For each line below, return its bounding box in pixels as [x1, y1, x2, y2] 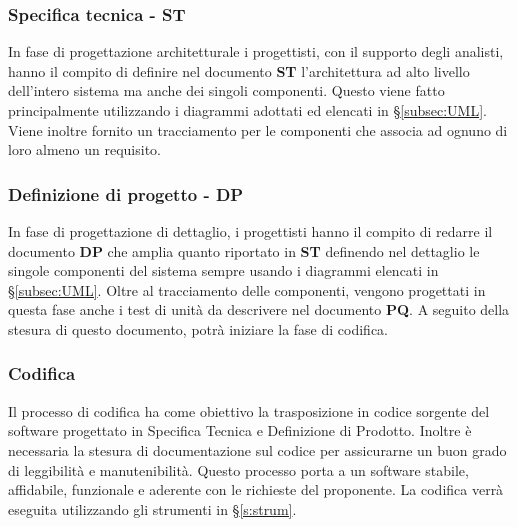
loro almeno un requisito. [8, 139, 162, 160]
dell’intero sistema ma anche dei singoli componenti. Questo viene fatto [8, 80, 445, 101]
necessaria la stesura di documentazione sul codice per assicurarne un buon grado [8, 439, 507, 460]
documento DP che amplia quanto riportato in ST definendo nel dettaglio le [8, 240, 480, 261]
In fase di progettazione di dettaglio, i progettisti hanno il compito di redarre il [8, 221, 493, 241]
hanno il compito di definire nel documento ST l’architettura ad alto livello [8, 60, 470, 81]
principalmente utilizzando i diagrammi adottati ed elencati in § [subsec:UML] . [8, 100, 487, 120]
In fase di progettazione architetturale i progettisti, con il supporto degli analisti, [8, 41, 504, 62]
